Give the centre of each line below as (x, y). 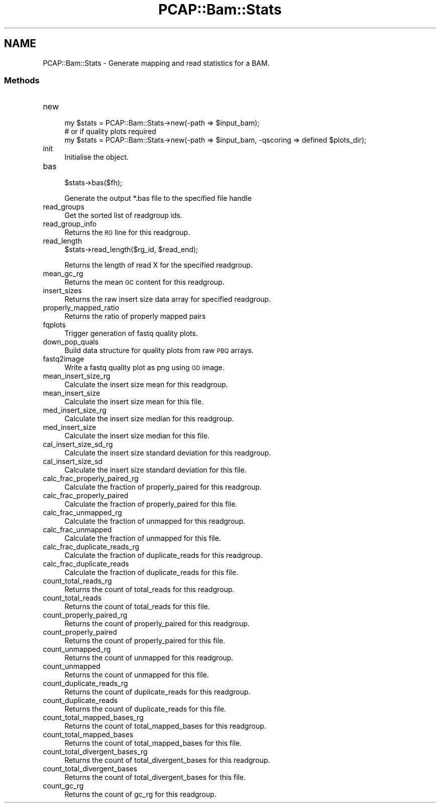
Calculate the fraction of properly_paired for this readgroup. (163, 487)
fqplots (54, 325)
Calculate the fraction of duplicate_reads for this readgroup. (163, 555)
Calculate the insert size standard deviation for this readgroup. (168, 453)
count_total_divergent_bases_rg (95, 752)
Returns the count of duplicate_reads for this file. (145, 709)
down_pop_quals (71, 342)
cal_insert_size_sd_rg (78, 444)
